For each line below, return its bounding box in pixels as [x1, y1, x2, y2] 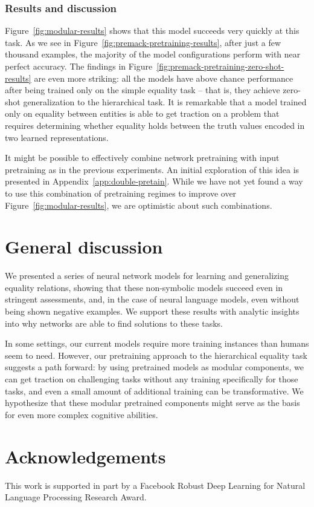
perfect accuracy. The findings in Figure [5, 60, 153, 72]
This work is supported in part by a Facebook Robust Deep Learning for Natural [5, 479, 306, 491]
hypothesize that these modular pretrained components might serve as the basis [5, 396, 300, 409]
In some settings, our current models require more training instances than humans [5, 337, 309, 350]
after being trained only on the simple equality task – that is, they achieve [5, 83, 280, 96]
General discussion [5, 234, 163, 259]
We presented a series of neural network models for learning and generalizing [5, 269, 289, 282]
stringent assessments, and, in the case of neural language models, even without [5, 293, 300, 306]
